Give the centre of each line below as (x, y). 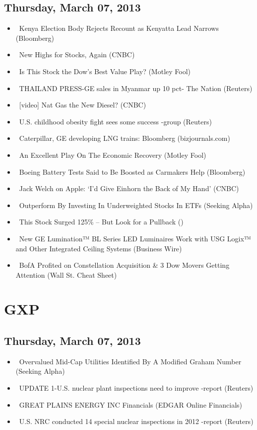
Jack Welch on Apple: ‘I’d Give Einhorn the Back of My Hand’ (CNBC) (129, 188)
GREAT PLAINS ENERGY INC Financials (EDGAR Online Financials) (131, 404)
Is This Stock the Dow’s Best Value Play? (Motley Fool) (105, 71)
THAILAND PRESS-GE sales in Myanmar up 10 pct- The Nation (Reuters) (136, 88)
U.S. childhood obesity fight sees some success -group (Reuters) (115, 121)
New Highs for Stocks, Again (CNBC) (77, 54)
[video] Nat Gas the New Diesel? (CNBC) (83, 105)
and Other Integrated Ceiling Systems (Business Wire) (99, 248)
